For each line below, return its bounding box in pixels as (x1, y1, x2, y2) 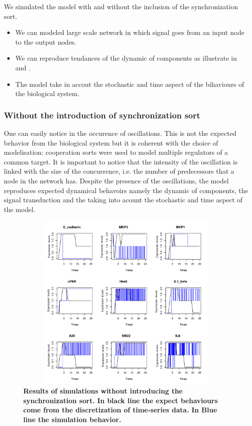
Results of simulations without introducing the (23, 385, 183, 395)
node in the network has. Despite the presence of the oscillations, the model (4, 175, 229, 185)
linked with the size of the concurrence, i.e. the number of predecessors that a (4, 166, 235, 176)
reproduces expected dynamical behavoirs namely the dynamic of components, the (4, 185, 248, 195)
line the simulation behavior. (23, 414, 121, 424)
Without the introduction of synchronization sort (4, 109, 201, 121)
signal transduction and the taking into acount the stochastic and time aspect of (4, 195, 243, 205)
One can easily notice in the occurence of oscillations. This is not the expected (4, 128, 236, 138)
